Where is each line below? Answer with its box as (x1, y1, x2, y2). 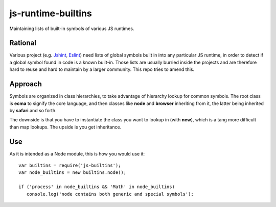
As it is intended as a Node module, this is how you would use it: (9, 150, 145, 157)
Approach (9, 80, 42, 89)
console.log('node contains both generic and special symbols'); (26, 191, 194, 197)
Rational (9, 39, 37, 47)
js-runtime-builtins (9, 8, 92, 19)
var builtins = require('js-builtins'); (18, 163, 121, 168)
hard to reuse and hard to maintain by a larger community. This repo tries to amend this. (9, 66, 195, 72)
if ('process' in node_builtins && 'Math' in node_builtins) (18, 184, 175, 190)
